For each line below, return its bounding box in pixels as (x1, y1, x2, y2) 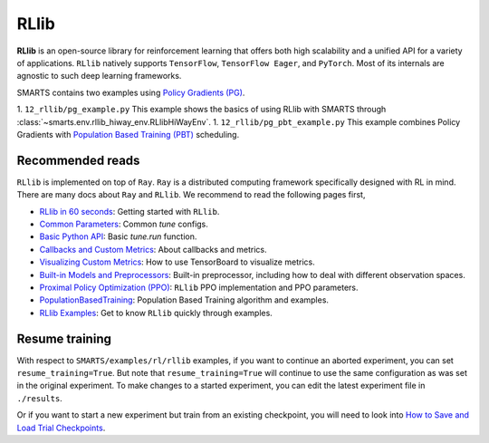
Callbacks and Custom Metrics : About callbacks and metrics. (39, 244, 267, 255)
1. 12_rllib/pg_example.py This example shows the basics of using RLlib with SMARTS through (16, 104, 387, 115)
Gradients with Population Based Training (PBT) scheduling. (16, 129, 240, 140)
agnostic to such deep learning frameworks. (16, 71, 182, 82)
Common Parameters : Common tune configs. (39, 218, 208, 229)
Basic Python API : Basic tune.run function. (39, 231, 197, 242)
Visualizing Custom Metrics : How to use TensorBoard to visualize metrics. (39, 256, 316, 267)
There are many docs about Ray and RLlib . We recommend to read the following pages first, (16, 189, 366, 200)
